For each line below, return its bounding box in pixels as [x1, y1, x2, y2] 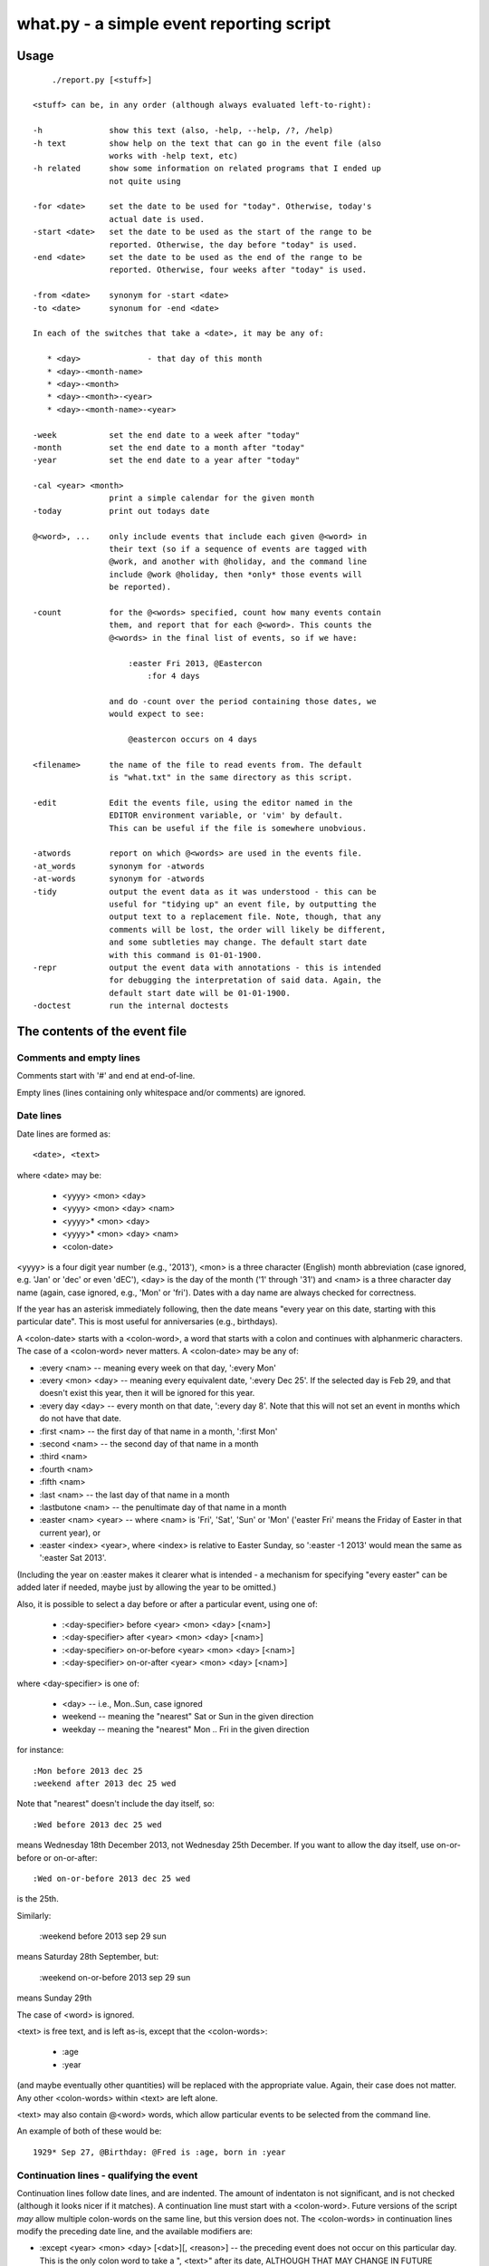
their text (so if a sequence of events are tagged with [109, 544, 368, 555]
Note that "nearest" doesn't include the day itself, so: [16, 1798, 215, 1809]
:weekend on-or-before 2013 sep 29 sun [39, 1971, 191, 1982]
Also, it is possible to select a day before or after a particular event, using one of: [16, 1598, 319, 1609]
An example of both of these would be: [16, 2126, 162, 2136]
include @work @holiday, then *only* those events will [109, 569, 362, 579]
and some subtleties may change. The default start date [109, 937, 368, 947]
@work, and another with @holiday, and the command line [109, 557, 368, 566]
